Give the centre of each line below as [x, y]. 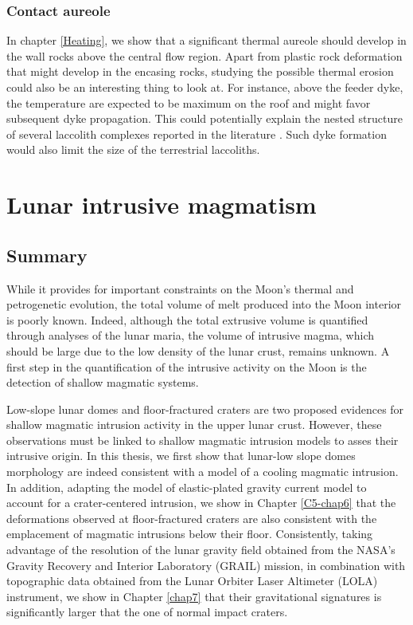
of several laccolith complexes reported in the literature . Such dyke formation [197, 134]
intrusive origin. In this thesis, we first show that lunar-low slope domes [181, 456]
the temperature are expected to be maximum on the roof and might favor [189, 102]
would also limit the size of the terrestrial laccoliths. [133, 149]
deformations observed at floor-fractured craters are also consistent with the [192, 518]
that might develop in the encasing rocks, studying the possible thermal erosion [200, 71]
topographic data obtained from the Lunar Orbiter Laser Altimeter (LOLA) [192, 581]
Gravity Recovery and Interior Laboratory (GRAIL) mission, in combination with [206, 565]
